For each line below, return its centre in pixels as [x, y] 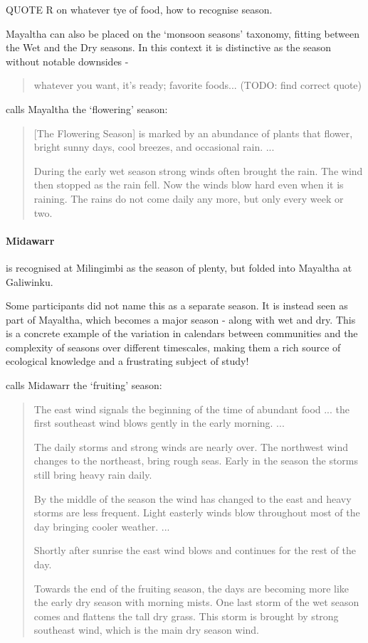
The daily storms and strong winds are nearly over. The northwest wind [191, 446]
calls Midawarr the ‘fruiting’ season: [84, 385]
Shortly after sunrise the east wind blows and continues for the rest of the [195, 550]
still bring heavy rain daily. [93, 475]
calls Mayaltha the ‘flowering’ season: [87, 108]
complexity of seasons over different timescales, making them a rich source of [173, 347]
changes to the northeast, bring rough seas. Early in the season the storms [196, 461]
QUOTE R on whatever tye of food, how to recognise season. [139, 9]
